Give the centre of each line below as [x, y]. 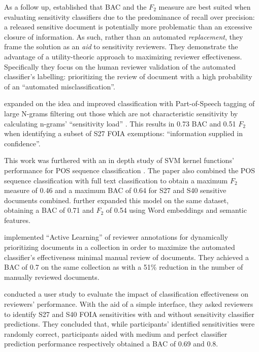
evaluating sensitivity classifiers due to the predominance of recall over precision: [129, 17]
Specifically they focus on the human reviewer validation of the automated [120, 66]
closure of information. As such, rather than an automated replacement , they [124, 36]
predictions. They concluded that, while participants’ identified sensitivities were [129, 324]
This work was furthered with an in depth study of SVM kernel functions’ [119, 160]
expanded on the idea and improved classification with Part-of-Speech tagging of [129, 103]
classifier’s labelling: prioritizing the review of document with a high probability [128, 76]
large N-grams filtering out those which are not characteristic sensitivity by [121, 113]
